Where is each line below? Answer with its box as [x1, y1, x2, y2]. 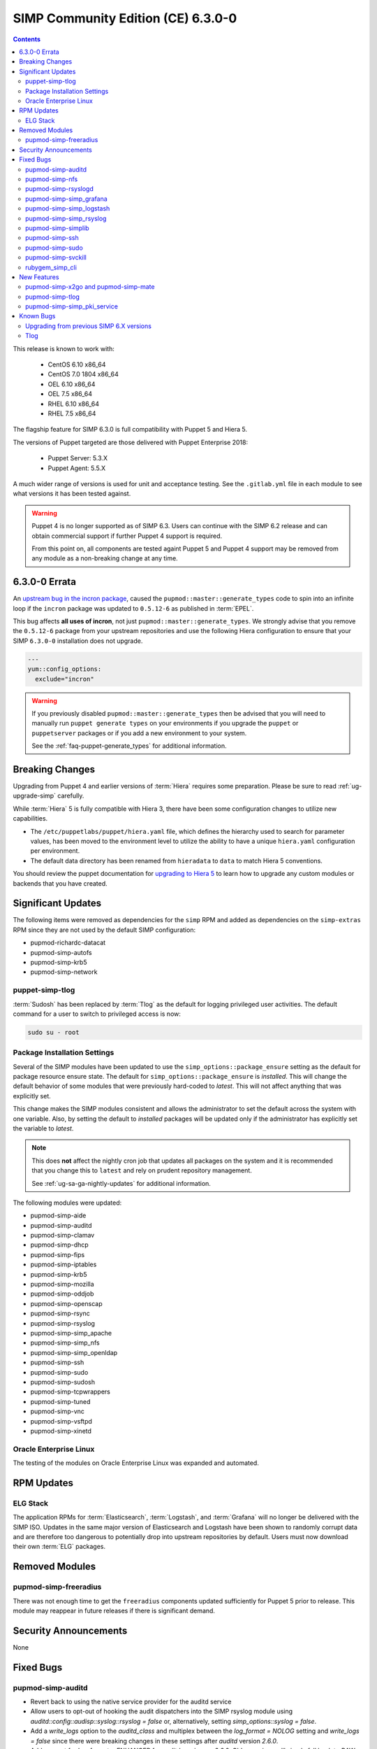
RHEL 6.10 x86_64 [47, 399, 100, 408]
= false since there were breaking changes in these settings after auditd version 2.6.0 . [30, 1736, 279, 1745]
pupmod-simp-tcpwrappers [30, 1387, 111, 1396]
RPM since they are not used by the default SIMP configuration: [13, 926, 195, 934]
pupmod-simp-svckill [25, 253, 87, 262]
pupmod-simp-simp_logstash [25, 204, 110, 213]
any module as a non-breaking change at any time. [31, 554, 178, 562]
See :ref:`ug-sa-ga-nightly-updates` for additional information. [31, 1179, 211, 1187]
